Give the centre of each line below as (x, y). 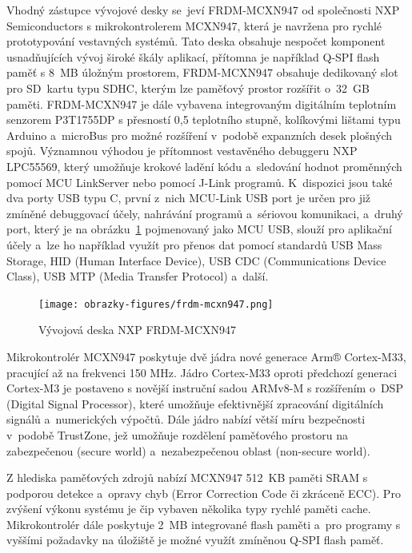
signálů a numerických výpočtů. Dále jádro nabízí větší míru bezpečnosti (186, 419)
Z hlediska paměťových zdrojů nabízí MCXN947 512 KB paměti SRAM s (187, 477)
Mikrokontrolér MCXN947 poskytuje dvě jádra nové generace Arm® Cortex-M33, (206, 356)
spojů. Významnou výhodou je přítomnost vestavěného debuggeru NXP (182, 151)
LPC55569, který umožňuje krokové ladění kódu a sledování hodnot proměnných (204, 166)
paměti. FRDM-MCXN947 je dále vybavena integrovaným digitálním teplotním (202, 103)
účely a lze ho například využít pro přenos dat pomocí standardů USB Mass (194, 244)
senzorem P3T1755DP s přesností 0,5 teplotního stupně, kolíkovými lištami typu (204, 119)
